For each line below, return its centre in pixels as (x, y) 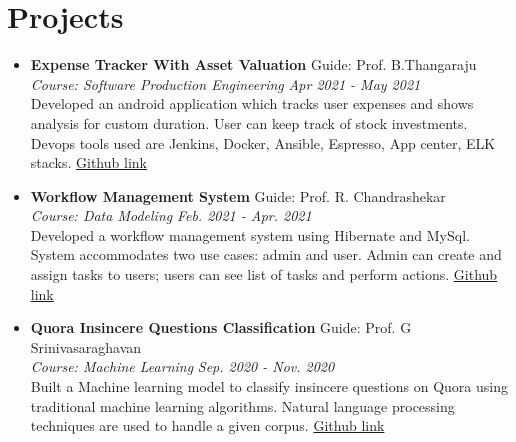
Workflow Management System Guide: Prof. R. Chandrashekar (238, 195)
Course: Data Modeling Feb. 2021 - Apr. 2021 (171, 215)
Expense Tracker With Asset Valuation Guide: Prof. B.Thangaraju (253, 64)
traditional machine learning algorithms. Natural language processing (242, 405)
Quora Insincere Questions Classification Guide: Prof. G (221, 327)
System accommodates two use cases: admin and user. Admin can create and (266, 254)
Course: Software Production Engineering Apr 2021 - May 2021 (225, 83)
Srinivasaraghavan (86, 346)
